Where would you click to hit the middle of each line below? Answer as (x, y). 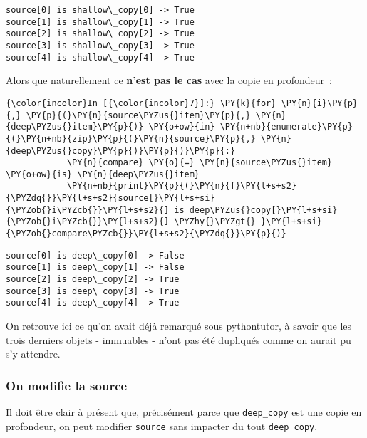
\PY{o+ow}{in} (182, 127)
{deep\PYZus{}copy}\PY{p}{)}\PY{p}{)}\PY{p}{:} (121, 151)
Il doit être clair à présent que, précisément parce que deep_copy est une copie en (184, 412)
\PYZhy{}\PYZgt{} (215, 222)
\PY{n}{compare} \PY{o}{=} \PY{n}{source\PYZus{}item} (200, 163)
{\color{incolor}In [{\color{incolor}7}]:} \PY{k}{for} (141, 103)
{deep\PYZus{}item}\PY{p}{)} (75, 127)
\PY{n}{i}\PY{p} (319, 103)
